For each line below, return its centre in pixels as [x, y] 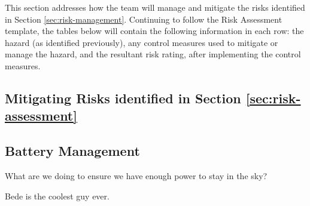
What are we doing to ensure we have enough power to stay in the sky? [136, 175]
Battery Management [72, 151]
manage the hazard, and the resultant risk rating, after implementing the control [153, 54]
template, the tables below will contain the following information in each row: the [154, 31]
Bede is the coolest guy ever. [57, 196]
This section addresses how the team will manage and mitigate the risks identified [155, 7]
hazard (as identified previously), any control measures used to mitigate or [142, 42]
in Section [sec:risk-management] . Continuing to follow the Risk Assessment [144, 19]
